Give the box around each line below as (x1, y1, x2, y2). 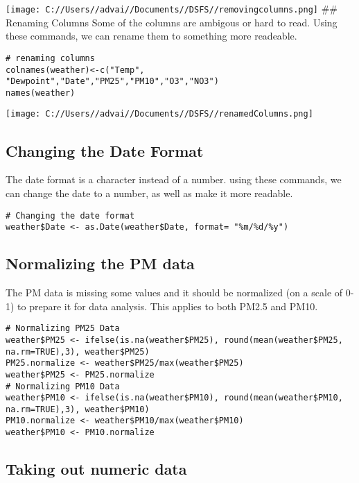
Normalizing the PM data (6, 253, 195, 274)
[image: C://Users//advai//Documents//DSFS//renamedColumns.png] (6, 109, 313, 119)
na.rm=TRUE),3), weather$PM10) (6, 404, 150, 414)
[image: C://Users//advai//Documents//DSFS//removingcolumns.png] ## (6, 1, 338, 15)
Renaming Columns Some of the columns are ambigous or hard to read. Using (6, 15, 338, 29)
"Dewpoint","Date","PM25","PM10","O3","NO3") (6, 76, 219, 87)
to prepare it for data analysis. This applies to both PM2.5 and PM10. (17, 298, 318, 313)
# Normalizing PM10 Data (6, 381, 120, 391)
